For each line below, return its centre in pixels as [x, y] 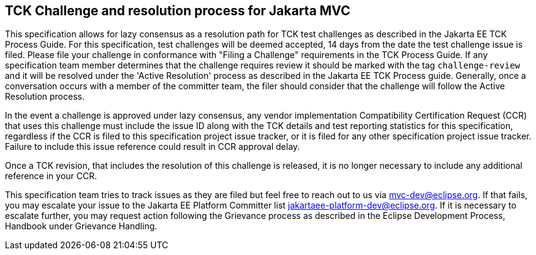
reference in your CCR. [51, 176]
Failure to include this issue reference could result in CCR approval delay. [153, 147]
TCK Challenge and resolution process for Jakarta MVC [178, 11]
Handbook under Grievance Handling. [81, 226]
